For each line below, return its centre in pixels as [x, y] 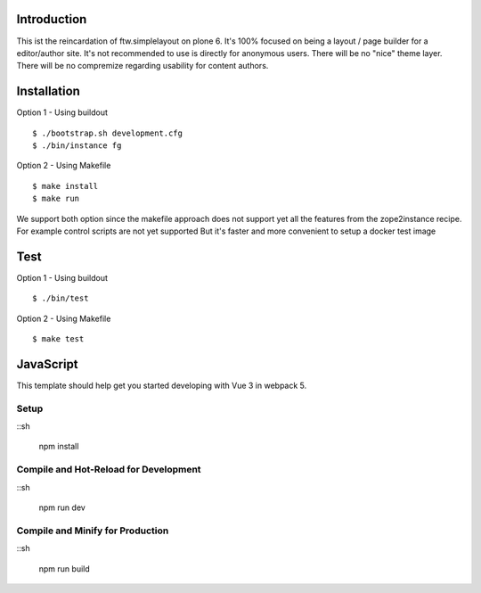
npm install [59, 447]
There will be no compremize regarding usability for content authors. [143, 66]
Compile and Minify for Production [93, 531]
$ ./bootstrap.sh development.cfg [107, 133]
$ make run [56, 199]
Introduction [52, 19]
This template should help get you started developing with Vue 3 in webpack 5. [162, 385]
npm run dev [62, 507]
